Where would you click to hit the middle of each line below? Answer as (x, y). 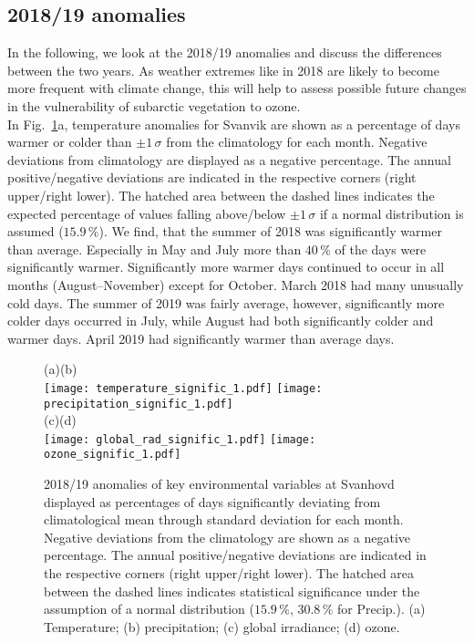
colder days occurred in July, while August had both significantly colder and (221, 321)
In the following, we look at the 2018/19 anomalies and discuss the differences (225, 52)
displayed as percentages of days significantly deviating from (212, 501)
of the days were (381, 249)
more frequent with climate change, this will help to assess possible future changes (237, 88)
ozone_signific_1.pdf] (113, 455)
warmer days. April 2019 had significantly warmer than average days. (201, 338)
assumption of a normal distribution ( (149, 609)
